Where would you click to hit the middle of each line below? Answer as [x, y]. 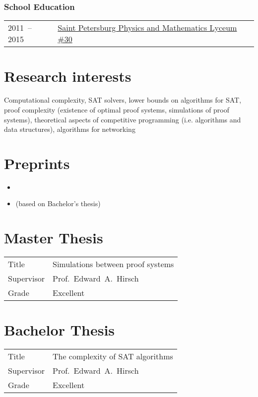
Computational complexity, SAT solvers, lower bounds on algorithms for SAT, [123, 100]
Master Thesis [54, 238]
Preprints [37, 163]
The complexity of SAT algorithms [113, 356]
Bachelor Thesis [60, 330]
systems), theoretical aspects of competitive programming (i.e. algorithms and [123, 119]
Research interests [68, 76]
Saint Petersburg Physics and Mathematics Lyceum [147, 28]
